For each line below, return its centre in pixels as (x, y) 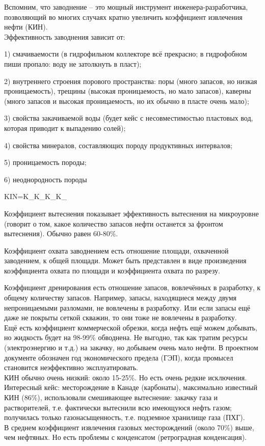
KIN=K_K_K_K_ (35, 196)
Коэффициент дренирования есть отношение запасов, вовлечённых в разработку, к (132, 287)
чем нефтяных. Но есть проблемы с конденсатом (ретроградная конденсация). (125, 437)
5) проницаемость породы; (45, 162)
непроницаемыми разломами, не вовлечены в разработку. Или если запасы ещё (127, 307)
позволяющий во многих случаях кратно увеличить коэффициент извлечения (123, 17)
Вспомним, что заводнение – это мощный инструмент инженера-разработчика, (126, 7)
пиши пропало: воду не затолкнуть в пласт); (73, 63)
